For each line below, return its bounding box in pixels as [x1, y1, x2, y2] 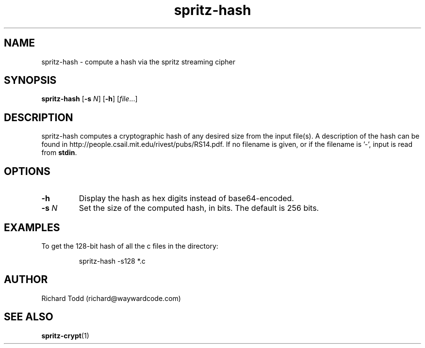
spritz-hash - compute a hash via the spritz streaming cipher [41, 57, 235, 66]
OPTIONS [4, 165, 50, 177]
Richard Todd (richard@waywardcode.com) [41, 294, 181, 302]
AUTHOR [4, 273, 48, 286]
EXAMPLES [4, 221, 60, 234]
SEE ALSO [4, 311, 53, 323]
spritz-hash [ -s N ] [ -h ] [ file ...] [41, 95, 138, 103]
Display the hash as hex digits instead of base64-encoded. [79, 193, 294, 204]
